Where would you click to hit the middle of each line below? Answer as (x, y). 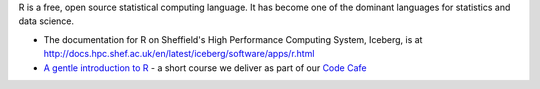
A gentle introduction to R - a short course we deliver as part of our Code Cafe (205, 67)
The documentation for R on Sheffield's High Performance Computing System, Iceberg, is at (233, 39)
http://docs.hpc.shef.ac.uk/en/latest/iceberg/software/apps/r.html (179, 54)
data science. (46, 21)
